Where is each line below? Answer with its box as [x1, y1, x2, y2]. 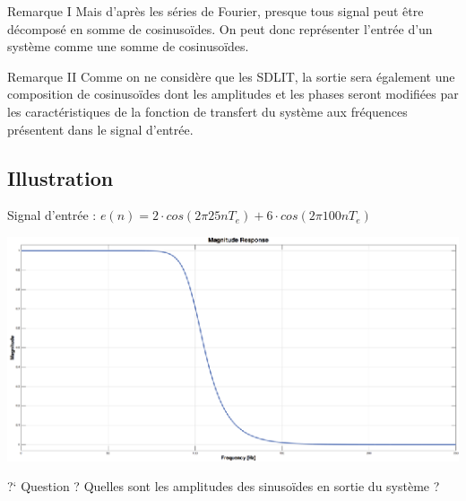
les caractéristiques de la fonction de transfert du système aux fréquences [7, 101, 408, 120]
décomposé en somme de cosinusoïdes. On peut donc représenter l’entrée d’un [7, 19, 433, 38]
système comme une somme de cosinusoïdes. [7, 37, 249, 56]
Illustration [7, 163, 114, 191]
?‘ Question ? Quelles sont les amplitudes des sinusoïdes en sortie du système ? [7, 477, 440, 496]
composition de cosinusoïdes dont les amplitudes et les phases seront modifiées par [7, 84, 459, 103]
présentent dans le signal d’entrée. [7, 119, 194, 138]
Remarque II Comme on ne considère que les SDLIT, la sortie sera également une [7, 66, 455, 85]
